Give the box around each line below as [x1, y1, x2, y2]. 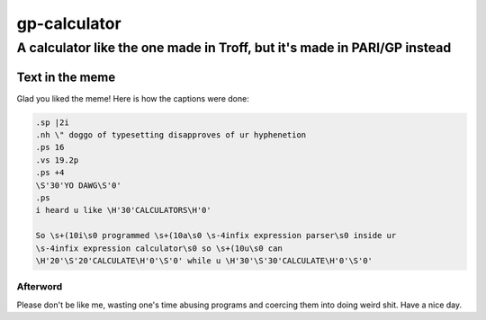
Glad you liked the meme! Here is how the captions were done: [16, 93, 249, 103]
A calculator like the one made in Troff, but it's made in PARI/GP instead [16, 40, 452, 56]
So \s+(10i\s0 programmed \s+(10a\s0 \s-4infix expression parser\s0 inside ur [35, 230, 397, 241]
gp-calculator [16, 13, 121, 33]
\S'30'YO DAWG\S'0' [35, 180, 121, 191]
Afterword [16, 280, 63, 293]
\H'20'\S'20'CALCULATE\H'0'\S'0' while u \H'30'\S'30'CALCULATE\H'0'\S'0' [35, 256, 373, 265]
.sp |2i [35, 117, 69, 128]
